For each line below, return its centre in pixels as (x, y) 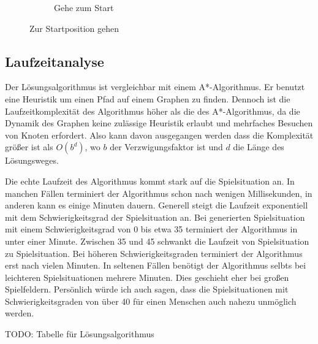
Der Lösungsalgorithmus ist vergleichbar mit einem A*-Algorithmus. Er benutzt (155, 87)
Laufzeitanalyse (55, 61)
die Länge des (259, 147)
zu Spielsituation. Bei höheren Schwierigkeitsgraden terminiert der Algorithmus (154, 253)
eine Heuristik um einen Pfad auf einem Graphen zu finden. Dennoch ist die (148, 98)
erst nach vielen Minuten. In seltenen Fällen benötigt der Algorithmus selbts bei (156, 265)
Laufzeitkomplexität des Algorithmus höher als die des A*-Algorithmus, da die (153, 111)
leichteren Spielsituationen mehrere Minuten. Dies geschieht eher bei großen (147, 277)
